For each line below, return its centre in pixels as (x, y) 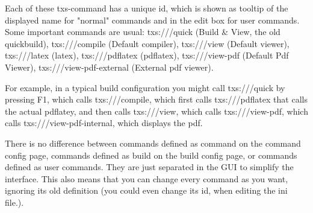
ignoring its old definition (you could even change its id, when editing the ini (146, 190)
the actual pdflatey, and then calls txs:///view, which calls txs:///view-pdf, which (156, 111)
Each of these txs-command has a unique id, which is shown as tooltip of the (147, 8)
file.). (14, 202)
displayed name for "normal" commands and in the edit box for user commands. (152, 20)
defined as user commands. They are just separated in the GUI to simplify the (149, 167)
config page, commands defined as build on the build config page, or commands (151, 155)
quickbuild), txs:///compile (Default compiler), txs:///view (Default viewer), (147, 43)
